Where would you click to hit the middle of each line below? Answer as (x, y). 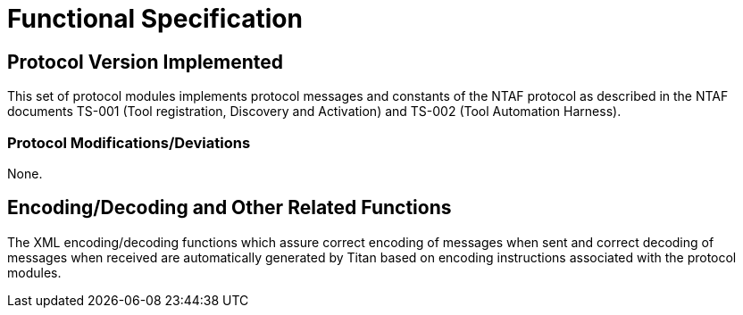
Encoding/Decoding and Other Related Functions (230, 208)
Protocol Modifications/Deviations (129, 142)
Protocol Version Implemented (146, 62)
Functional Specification (155, 19)
